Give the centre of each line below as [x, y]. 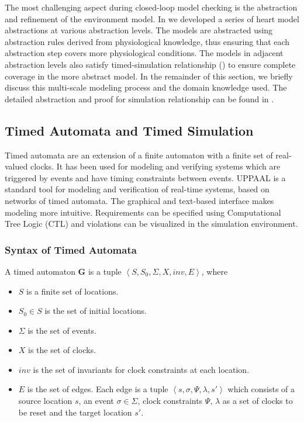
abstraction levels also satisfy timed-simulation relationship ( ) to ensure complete [150, 64]
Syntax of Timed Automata [71, 249]
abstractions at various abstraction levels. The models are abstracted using [139, 30]
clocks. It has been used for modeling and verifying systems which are [155, 166]
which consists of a [261, 389]
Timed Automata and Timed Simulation [129, 130]
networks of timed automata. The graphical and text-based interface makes [139, 200]
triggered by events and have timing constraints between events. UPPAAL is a [145, 177]
